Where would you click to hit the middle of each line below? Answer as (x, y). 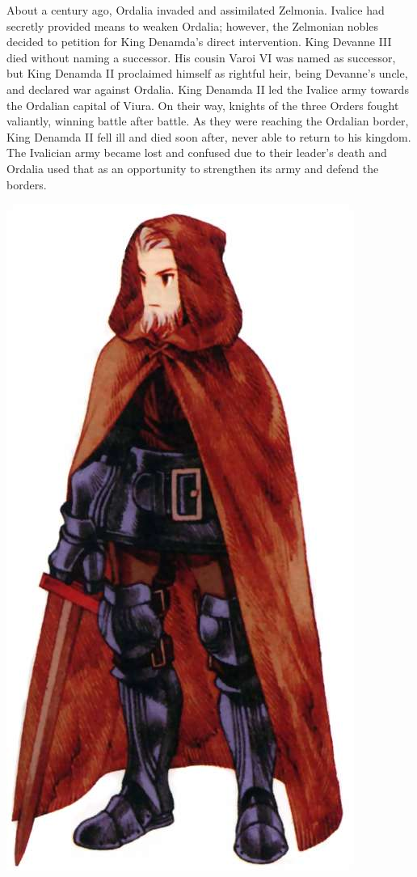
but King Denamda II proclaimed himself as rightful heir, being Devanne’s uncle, (207, 73)
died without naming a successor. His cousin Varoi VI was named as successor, (201, 57)
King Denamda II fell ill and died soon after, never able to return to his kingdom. (209, 136)
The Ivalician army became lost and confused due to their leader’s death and (197, 153)
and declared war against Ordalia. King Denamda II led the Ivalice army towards (208, 89)
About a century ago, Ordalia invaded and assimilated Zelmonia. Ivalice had (196, 10)
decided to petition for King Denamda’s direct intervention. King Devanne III (199, 42)
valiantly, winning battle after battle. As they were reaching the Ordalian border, (208, 121)
